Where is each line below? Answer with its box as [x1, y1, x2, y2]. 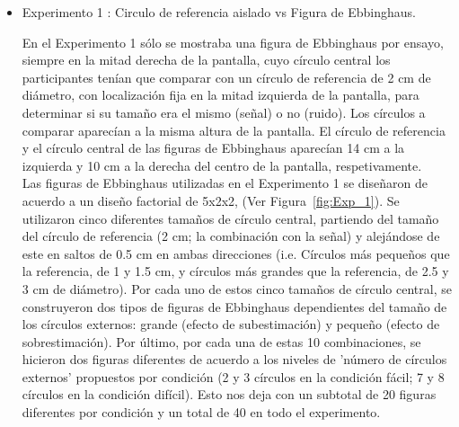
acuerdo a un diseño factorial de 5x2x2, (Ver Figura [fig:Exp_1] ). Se [22, 191, 400, 209]
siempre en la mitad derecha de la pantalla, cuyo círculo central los [22, 50, 391, 69]
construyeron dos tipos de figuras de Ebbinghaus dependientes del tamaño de [22, 297, 447, 316]
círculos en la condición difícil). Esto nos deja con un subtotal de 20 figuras [22, 385, 437, 404]
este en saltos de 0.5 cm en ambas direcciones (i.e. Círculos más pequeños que [22, 244, 450, 262]
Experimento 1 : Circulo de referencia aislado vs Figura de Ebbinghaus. [22, 3, 416, 21]
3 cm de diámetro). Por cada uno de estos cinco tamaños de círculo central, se [22, 279, 452, 298]
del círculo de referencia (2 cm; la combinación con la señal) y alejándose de [22, 227, 440, 245]
